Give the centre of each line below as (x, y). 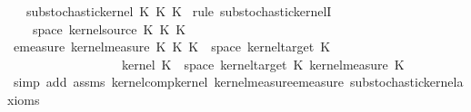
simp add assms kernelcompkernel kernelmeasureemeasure (179, 82)
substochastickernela (407, 82)
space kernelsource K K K (109, 28)
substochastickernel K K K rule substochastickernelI (179, 11)
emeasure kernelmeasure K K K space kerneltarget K (172, 47)
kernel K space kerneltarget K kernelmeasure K (263, 64)
